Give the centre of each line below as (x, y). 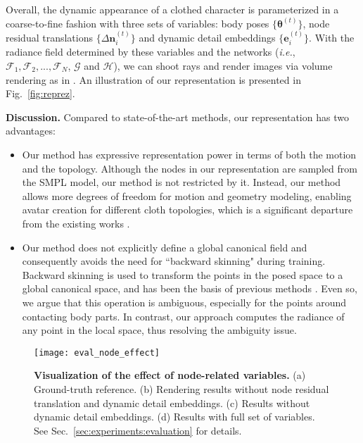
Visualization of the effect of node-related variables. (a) (170, 375)
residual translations (49, 37)
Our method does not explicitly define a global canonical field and (165, 247)
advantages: (31, 131)
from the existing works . (76, 223)
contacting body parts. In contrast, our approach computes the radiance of (183, 316)
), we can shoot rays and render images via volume (223, 66)
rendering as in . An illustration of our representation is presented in (153, 79)
